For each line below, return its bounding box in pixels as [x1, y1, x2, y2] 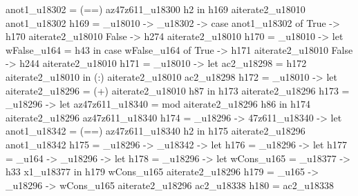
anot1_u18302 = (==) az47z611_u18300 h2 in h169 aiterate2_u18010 [6, 2, 305, 16]
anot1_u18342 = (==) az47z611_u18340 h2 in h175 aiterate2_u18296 [6, 124, 305, 138]
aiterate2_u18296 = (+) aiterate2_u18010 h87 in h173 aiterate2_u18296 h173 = [6, 83, 350, 97]
